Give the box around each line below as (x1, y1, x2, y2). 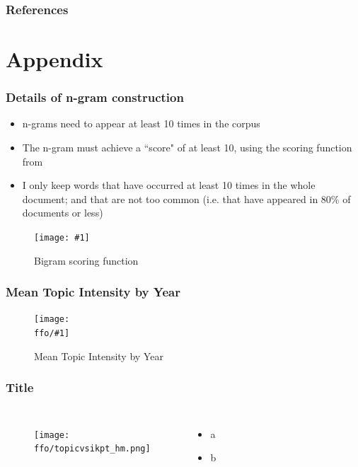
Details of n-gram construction (6, 88, 184, 106)
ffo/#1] (34, 328, 70, 339)
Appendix (6, 45, 103, 74)
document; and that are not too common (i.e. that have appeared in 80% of (22, 191, 351, 206)
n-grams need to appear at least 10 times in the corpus (22, 116, 260, 131)
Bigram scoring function (34, 253, 139, 267)
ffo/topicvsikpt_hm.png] (34, 444, 151, 454)
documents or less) (22, 205, 103, 220)
